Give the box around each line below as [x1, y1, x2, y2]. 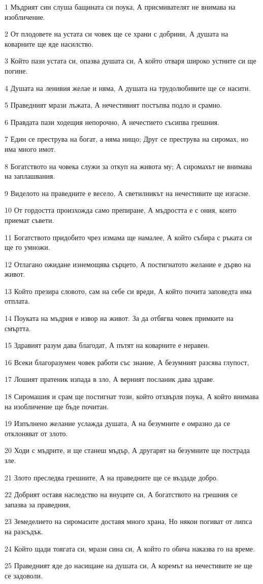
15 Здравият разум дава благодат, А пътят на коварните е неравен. [5, 340, 210, 350]
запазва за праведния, [5, 499, 71, 509]
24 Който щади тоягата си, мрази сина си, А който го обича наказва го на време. [5, 543, 255, 554]
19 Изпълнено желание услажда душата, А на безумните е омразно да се [5, 418, 230, 429]
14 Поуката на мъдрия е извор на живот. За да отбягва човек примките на [5, 313, 234, 323]
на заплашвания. [5, 171, 55, 181]
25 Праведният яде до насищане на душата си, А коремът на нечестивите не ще [5, 560, 252, 571]
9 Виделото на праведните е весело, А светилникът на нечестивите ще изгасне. [5, 187, 250, 198]
